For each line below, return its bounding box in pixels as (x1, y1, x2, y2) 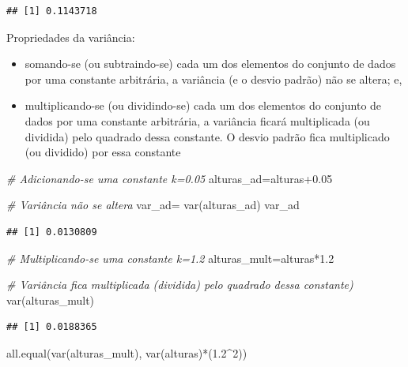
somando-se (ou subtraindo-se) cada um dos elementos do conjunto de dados (25, 55, 396, 72)
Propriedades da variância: (6, 28, 135, 45)
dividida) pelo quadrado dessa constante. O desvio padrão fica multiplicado (25, 128, 390, 144)
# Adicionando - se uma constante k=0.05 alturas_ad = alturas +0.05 (6, 170, 333, 186)
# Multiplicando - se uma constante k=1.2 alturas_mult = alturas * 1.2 (6, 249, 334, 266)
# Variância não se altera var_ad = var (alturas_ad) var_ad (6, 197, 300, 213)
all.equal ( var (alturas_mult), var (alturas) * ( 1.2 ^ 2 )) (6, 344, 247, 361)
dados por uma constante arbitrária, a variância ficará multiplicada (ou (25, 112, 370, 129)
